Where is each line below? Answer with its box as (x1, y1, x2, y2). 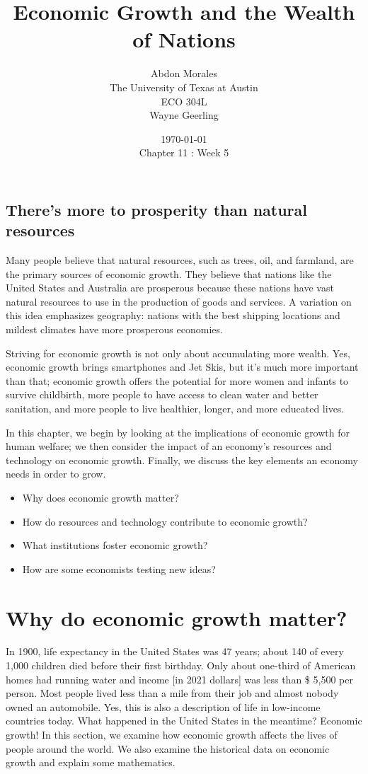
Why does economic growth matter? (22, 490, 179, 504)
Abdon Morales (151, 66, 217, 81)
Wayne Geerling (149, 108, 219, 122)
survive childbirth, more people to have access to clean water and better (6, 387, 318, 402)
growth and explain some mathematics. (6, 755, 176, 770)
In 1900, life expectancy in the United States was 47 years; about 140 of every (6, 644, 344, 659)
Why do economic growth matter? (6, 603, 347, 632)
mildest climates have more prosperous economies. (6, 322, 223, 337)
